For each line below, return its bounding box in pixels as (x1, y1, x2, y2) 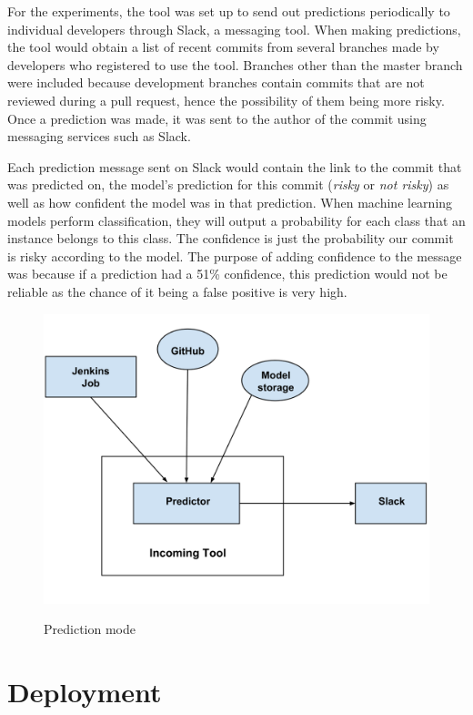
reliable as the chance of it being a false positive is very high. (7, 281, 347, 301)
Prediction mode (44, 619, 136, 638)
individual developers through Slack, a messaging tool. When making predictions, (7, 19, 461, 38)
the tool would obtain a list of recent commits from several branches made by (7, 37, 439, 56)
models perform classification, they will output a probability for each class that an (7, 210, 466, 230)
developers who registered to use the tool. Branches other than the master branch (7, 55, 463, 74)
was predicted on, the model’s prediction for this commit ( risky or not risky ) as (7, 175, 449, 194)
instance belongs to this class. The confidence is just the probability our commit (7, 229, 454, 248)
